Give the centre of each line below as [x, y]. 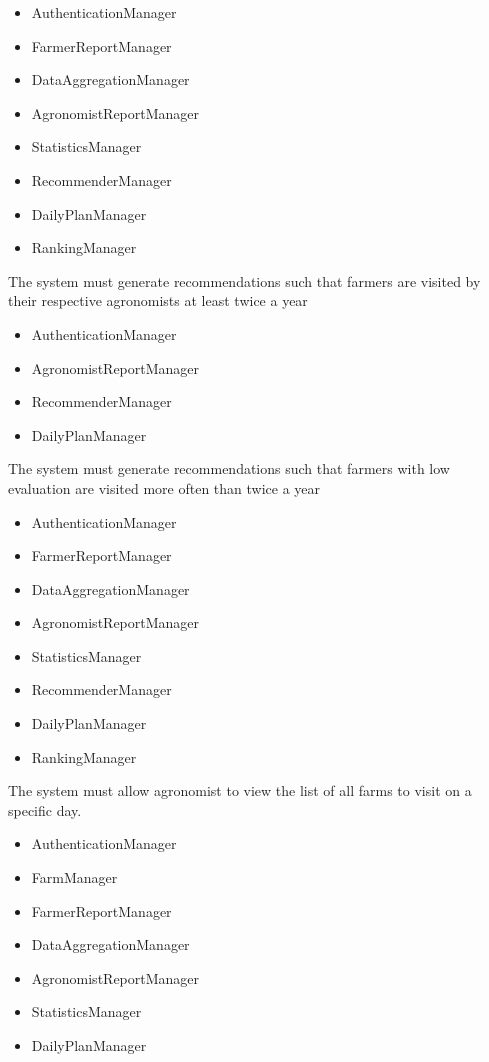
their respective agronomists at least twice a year [158, 300]
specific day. [45, 809]
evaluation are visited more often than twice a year [164, 487]
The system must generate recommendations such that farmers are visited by [244, 280]
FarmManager [74, 877]
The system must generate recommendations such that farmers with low [229, 468]
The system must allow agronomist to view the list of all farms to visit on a [240, 790]
